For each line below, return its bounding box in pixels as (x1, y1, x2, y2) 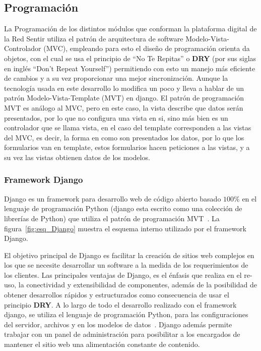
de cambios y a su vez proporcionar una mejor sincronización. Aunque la (4, 73, 228, 83)
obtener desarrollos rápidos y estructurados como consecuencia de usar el (4, 289, 229, 300)
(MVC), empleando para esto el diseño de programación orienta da (43, 43, 250, 54)
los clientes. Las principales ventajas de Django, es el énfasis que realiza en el (4, 269, 242, 280)
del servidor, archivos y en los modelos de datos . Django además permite (4, 319, 232, 329)
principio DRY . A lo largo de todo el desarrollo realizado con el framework (4, 299, 237, 310)
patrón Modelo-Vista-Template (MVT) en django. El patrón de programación (4, 92, 244, 103)
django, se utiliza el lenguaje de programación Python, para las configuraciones (4, 309, 248, 320)
